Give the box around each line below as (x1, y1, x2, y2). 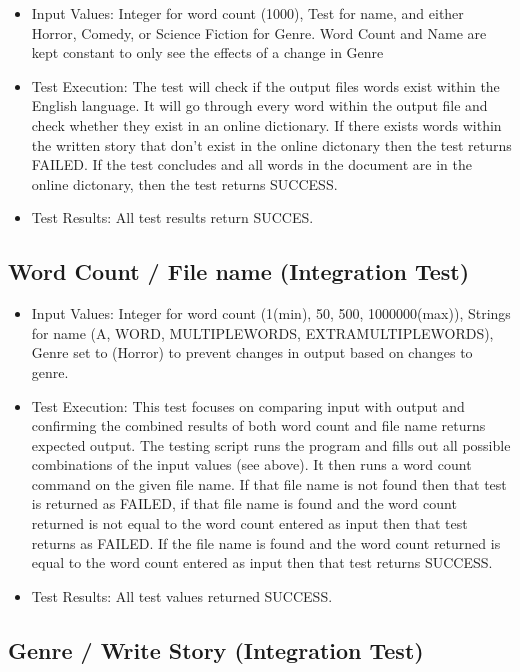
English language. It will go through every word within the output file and (31, 95, 488, 116)
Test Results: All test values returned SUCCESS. (31, 585, 333, 606)
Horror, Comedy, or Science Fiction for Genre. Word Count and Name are (31, 22, 487, 43)
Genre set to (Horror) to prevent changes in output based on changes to (31, 342, 473, 363)
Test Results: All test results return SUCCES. (31, 207, 314, 228)
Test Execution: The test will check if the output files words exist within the (31, 75, 500, 96)
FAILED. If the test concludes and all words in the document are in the (31, 154, 472, 175)
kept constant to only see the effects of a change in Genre (31, 42, 384, 63)
